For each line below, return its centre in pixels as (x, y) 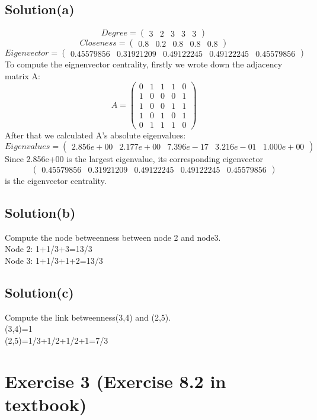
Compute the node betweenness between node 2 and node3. (113, 237)
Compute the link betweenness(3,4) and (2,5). (88, 317)
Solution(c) (39, 292)
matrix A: (23, 75)
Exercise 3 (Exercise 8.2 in (116, 381)
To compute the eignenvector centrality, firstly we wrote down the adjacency (144, 64)
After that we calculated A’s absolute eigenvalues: (95, 135)
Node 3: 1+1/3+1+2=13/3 (54, 260)
